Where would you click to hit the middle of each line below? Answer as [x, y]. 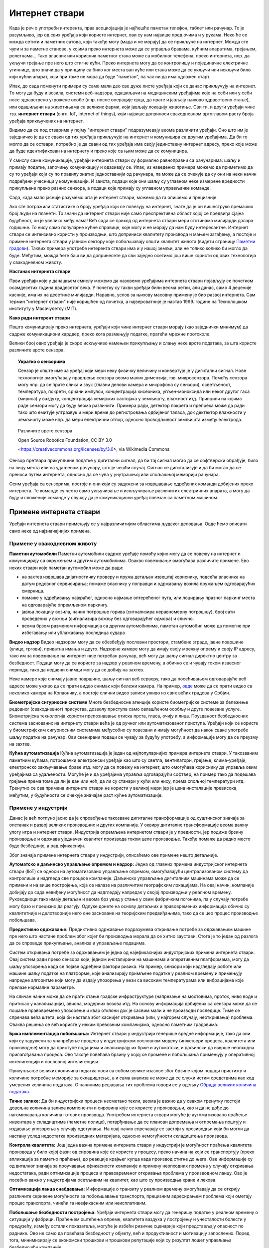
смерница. [33, 591]
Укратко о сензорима [42, 361]
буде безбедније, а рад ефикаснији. [47, 846]
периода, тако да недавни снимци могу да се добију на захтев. [77, 670]
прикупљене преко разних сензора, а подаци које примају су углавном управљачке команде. [110, 188]
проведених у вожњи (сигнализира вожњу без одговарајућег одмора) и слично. [108, 619]
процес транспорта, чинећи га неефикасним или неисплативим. [78, 1203]
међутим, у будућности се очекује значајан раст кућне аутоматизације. [86, 795]
